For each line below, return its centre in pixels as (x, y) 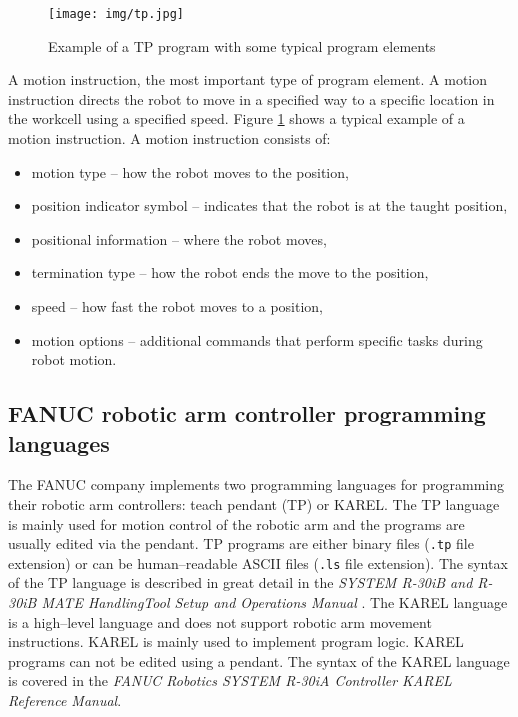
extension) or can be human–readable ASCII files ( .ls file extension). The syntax (258, 562)
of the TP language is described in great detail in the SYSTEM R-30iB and (240, 582)
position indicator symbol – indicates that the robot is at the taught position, (269, 205)
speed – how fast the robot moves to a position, (177, 306)
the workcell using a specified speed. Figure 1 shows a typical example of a (236, 118)
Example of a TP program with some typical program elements (242, 45)
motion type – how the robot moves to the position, (190, 171)
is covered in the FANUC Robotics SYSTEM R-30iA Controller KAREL (230, 680)
